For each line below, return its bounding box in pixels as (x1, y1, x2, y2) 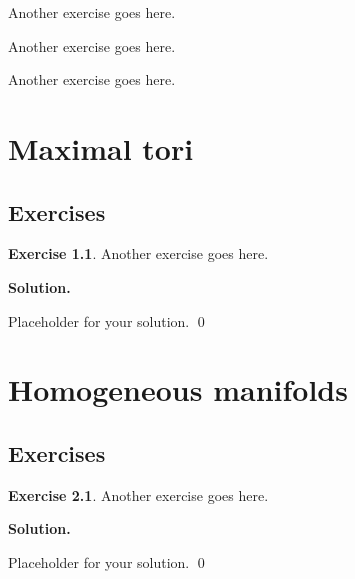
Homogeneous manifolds (8, 369, 348, 410)
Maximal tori (8, 127, 194, 168)
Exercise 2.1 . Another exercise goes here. (8, 484, 269, 505)
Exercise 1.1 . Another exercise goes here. (8, 243, 269, 264)
